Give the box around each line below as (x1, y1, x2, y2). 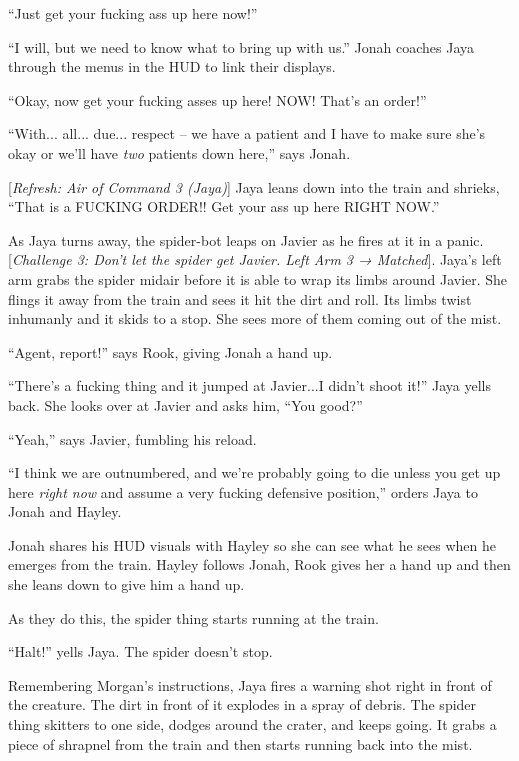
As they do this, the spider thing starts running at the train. (8, 607, 379, 628)
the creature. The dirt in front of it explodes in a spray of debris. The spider (8, 694, 477, 715)
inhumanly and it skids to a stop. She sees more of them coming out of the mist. (8, 308, 502, 329)
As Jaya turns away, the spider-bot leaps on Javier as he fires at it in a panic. (8, 229, 484, 250)
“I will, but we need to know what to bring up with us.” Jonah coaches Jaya (8, 36, 475, 57)
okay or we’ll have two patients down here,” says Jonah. (8, 142, 351, 163)
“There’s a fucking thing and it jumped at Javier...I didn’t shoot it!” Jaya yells (8, 375, 491, 396)
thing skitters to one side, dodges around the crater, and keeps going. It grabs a (8, 714, 497, 735)
